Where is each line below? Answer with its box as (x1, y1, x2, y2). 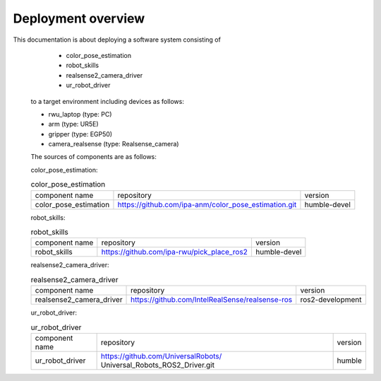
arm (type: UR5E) (48, 120, 99, 129)
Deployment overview (13, 11, 145, 26)
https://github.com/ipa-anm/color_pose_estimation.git (117, 199, 297, 209)
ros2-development (300, 295, 363, 305)
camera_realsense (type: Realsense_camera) (48, 140, 179, 148)
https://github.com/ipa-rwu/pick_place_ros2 (101, 247, 248, 257)
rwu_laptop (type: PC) (48, 110, 112, 118)
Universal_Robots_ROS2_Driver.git (100, 360, 215, 370)
